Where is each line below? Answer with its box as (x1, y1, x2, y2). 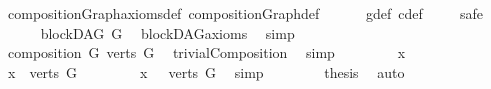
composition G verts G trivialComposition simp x (7, 42, 406, 63)
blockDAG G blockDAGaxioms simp (40, 22, 295, 43)
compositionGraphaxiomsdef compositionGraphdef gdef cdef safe (7, 3, 484, 23)
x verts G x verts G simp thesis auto (7, 61, 405, 82)
